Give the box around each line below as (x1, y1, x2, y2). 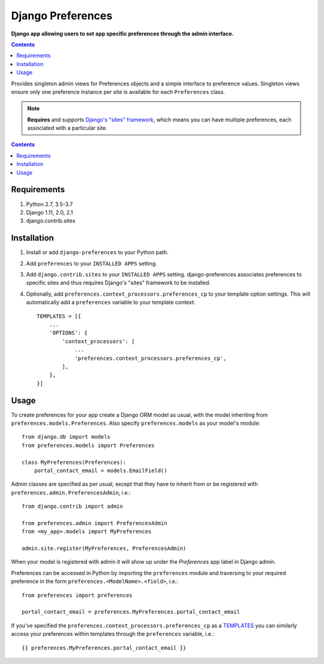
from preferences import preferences (22, 592, 133, 599)
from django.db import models (22, 433, 111, 440)
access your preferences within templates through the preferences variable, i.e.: (11, 630, 214, 638)
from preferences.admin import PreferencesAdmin (22, 520, 167, 526)
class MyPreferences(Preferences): (22, 458, 127, 466)
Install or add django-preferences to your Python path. (26, 249, 169, 256)
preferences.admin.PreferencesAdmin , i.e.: (11, 489, 131, 496)
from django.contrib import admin (22, 503, 123, 510)
